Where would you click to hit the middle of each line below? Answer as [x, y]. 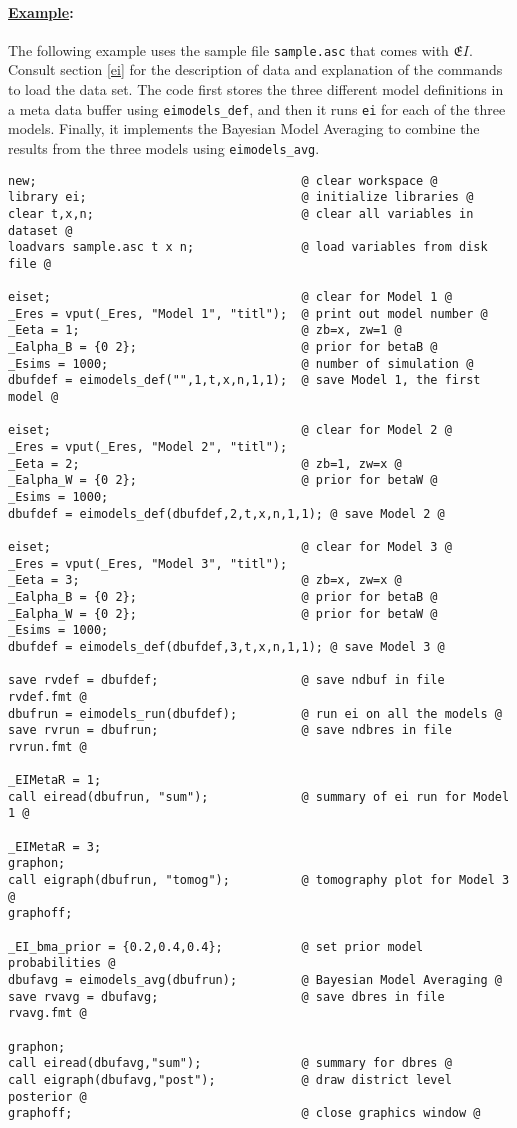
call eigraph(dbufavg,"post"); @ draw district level [230, 1079]
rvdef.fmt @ [47, 696]
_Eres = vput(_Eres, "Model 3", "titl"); [148, 563]
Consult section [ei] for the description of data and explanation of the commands [255, 69]
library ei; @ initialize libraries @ [241, 197]
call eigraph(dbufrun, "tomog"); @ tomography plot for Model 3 [259, 880]
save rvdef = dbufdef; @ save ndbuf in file [226, 680]
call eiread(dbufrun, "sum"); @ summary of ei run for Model [259, 796]
